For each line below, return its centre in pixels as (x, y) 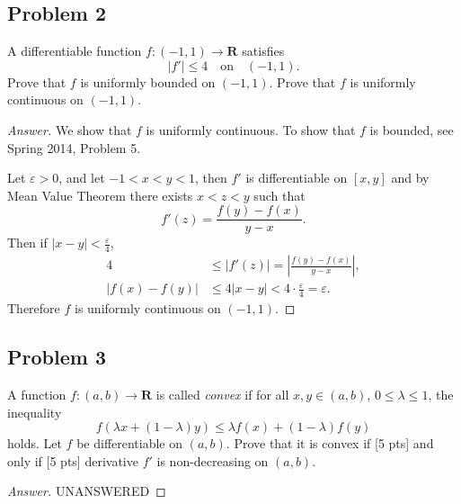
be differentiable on (130, 443)
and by (410, 178)
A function (37, 394)
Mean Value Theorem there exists (100, 195)
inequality (35, 412)
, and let (82, 178)
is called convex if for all (222, 394)
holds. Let (35, 443)
